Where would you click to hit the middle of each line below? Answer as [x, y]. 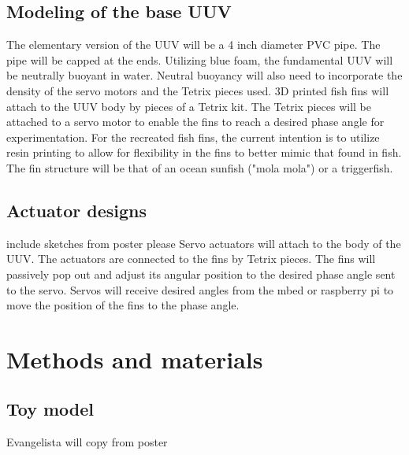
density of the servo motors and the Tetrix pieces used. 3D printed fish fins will [198, 90]
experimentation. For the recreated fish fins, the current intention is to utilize [193, 137]
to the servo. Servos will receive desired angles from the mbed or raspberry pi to [200, 289]
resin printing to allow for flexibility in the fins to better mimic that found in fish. [204, 152]
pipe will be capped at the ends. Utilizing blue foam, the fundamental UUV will [200, 59]
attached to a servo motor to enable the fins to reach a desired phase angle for [195, 122]
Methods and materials [135, 359]
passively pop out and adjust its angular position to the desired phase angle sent [201, 274]
